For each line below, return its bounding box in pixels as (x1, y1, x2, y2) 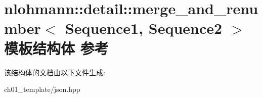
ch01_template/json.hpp (4, 84, 80, 94)
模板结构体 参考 (4, 37, 109, 58)
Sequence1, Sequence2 (65, 18, 223, 38)
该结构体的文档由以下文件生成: (4, 67, 105, 77)
